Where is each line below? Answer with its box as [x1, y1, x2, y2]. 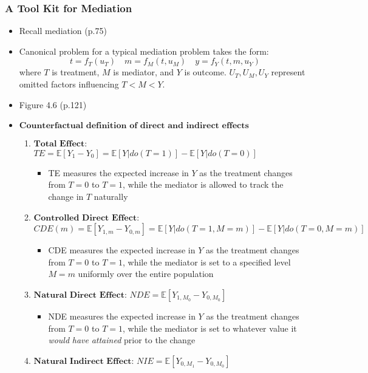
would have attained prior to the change [48, 334, 196, 346]
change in [48, 190, 84, 202]
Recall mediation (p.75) [19, 24, 107, 37]
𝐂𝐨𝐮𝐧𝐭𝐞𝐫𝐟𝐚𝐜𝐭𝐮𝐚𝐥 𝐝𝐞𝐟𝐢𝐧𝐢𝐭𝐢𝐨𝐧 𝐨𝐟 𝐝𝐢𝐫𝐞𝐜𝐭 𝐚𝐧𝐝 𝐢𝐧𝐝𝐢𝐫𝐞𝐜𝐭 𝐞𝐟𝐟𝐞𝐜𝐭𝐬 [19, 121, 249, 131]
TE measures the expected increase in [48, 166, 189, 179]
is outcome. [184, 66, 227, 78]
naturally [94, 190, 128, 202]
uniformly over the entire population [78, 267, 214, 280]
